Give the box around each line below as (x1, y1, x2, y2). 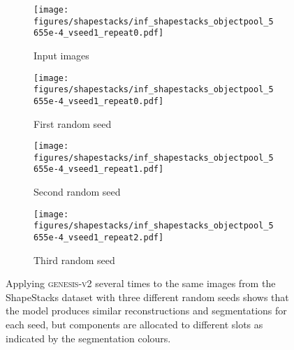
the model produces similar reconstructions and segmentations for (6, 303, 287, 318)
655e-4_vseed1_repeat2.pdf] (34, 233, 164, 242)
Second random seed (34, 184, 121, 199)
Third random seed (34, 252, 115, 267)
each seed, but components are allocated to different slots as (6, 317, 263, 332)
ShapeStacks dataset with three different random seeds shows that (6, 289, 289, 304)
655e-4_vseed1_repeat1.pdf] (34, 164, 164, 175)
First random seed (34, 116, 112, 131)
